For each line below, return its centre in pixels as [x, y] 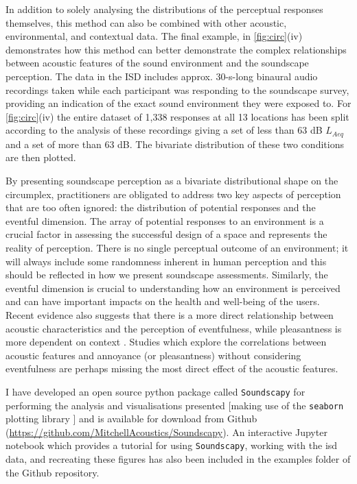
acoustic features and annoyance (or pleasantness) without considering [153, 355]
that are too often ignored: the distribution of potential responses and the [161, 207]
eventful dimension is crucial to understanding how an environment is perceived [173, 288]
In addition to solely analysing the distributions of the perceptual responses [164, 9]
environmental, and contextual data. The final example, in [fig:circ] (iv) [154, 36]
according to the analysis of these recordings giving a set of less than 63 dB [164, 130]
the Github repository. [53, 472]
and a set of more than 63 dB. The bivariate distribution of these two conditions [175, 144]
